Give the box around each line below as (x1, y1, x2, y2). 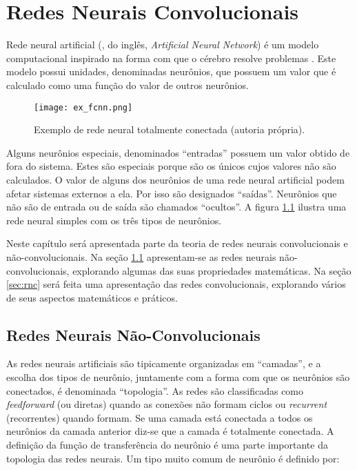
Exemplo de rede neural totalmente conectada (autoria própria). (34, 122, 305, 137)
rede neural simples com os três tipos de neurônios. (6, 213, 222, 227)
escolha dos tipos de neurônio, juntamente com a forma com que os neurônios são (6, 370, 350, 384)
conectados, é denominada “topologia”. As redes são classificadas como (6, 383, 304, 398)
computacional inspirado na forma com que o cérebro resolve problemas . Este (6, 50, 336, 65)
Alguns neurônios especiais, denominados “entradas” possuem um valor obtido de (6, 145, 350, 159)
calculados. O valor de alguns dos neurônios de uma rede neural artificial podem (6, 172, 345, 186)
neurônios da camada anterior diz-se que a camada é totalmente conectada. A (6, 424, 334, 438)
